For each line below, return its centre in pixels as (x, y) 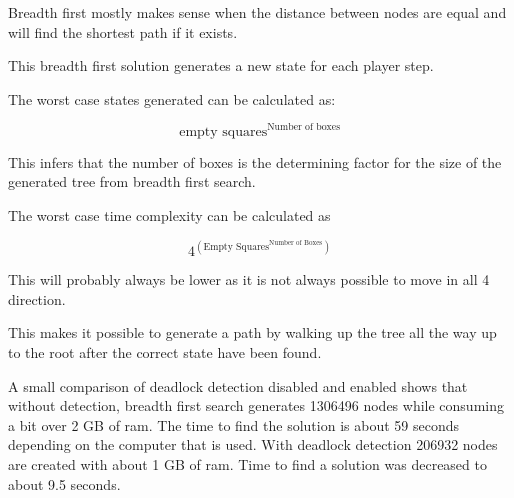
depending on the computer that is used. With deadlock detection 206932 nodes (253, 444)
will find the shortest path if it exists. (123, 31)
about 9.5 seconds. (64, 483)
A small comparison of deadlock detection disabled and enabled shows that (238, 385)
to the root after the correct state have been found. (165, 351)
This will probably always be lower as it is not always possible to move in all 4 (249, 279)
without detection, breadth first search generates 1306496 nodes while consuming (256, 405)
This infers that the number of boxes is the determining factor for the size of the (255, 161)
